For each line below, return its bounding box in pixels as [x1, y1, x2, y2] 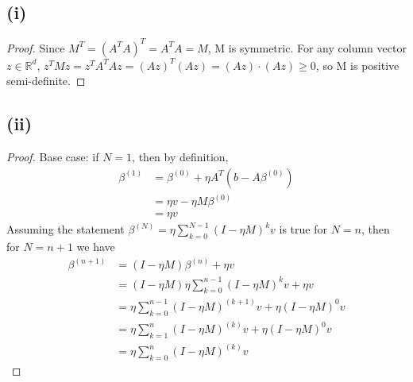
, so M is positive [315, 56, 399, 73]
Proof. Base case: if [6, 149, 99, 165]
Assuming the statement [6, 221, 125, 237]
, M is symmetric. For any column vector [207, 39, 407, 56]
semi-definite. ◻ [6, 72, 86, 89]
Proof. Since [6, 39, 65, 56]
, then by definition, [132, 149, 229, 165]
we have [76, 238, 115, 255]
